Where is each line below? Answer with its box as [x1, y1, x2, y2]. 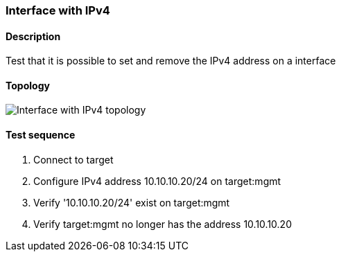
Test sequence [6, 129, 76, 141]
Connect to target [33, 153, 114, 166]
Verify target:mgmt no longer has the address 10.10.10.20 [33, 218, 292, 230]
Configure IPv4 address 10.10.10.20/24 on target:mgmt [33, 175, 281, 187]
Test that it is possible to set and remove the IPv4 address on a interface [6, 55, 336, 67]
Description [6, 30, 61, 42]
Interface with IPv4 [6, 3, 110, 17]
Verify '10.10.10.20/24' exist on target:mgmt [33, 196, 230, 209]
